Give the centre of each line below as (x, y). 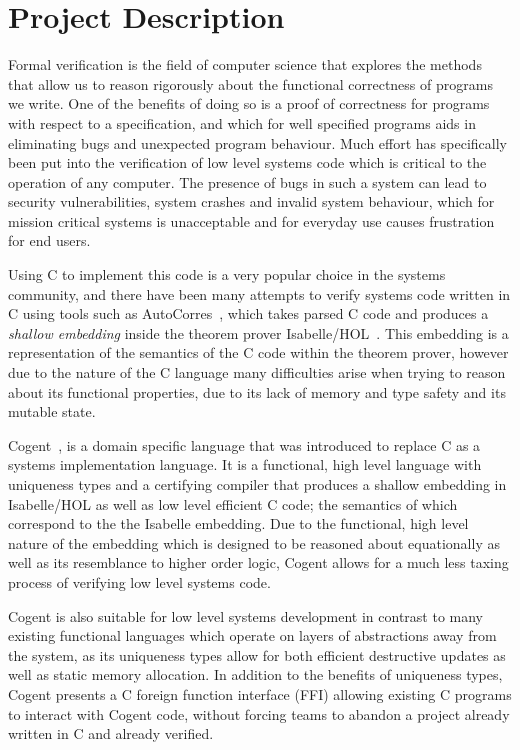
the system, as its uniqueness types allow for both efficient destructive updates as (257, 654)
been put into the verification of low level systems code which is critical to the (247, 162)
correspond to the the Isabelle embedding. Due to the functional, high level (238, 523)
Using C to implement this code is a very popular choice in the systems (227, 274)
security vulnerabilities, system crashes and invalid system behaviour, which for (251, 201)
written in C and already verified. (111, 733)
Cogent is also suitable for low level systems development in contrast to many (245, 615)
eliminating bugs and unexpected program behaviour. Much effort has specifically (257, 142)
